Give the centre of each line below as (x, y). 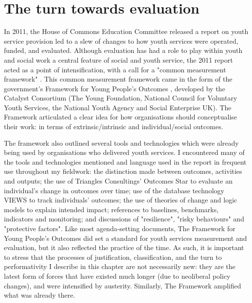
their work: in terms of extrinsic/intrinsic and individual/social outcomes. (114, 126)
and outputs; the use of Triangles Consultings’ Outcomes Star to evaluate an (118, 181)
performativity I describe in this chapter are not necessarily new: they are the (120, 266)
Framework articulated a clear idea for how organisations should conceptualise (121, 117)
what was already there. (40, 295)
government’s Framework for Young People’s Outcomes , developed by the (115, 88)
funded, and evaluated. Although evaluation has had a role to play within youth (123, 50)
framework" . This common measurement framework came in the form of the (118, 79)
